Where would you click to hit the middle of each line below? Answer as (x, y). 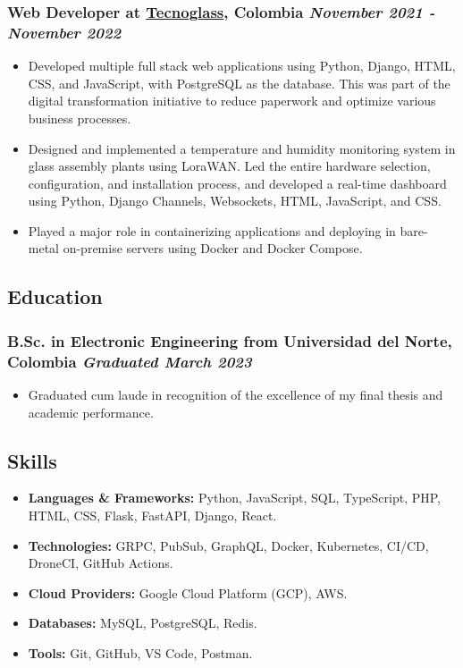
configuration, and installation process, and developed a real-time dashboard (237, 183)
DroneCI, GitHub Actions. (101, 563)
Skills (32, 460)
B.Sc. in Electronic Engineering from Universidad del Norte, (230, 340)
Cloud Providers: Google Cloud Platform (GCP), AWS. (188, 592)
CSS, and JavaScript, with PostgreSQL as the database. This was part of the (239, 83)
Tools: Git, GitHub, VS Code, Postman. (140, 652)
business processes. (80, 118)
